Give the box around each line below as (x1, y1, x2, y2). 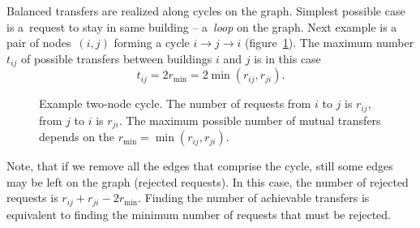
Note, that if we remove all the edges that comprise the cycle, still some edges (6, 157, 393, 174)
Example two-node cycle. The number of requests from (39, 95, 311, 112)
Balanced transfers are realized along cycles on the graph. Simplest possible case (6, 2, 405, 19)
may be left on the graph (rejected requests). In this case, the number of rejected (6, 173, 409, 190)
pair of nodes (6, 34, 71, 51)
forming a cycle (114, 34, 190, 51)
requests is (6, 189, 58, 206)
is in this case (254, 49, 321, 67)
